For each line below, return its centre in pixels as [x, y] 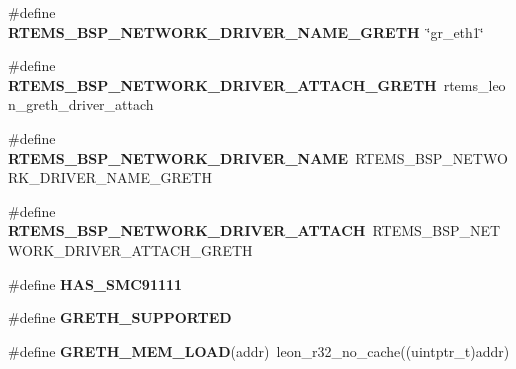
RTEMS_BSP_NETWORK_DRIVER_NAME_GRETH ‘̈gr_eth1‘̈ [246, 31]
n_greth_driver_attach [81, 104]
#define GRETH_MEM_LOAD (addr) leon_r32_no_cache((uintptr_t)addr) [259, 350]
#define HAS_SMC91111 [95, 283]
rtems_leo [474, 84]
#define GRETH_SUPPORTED [120, 317]
